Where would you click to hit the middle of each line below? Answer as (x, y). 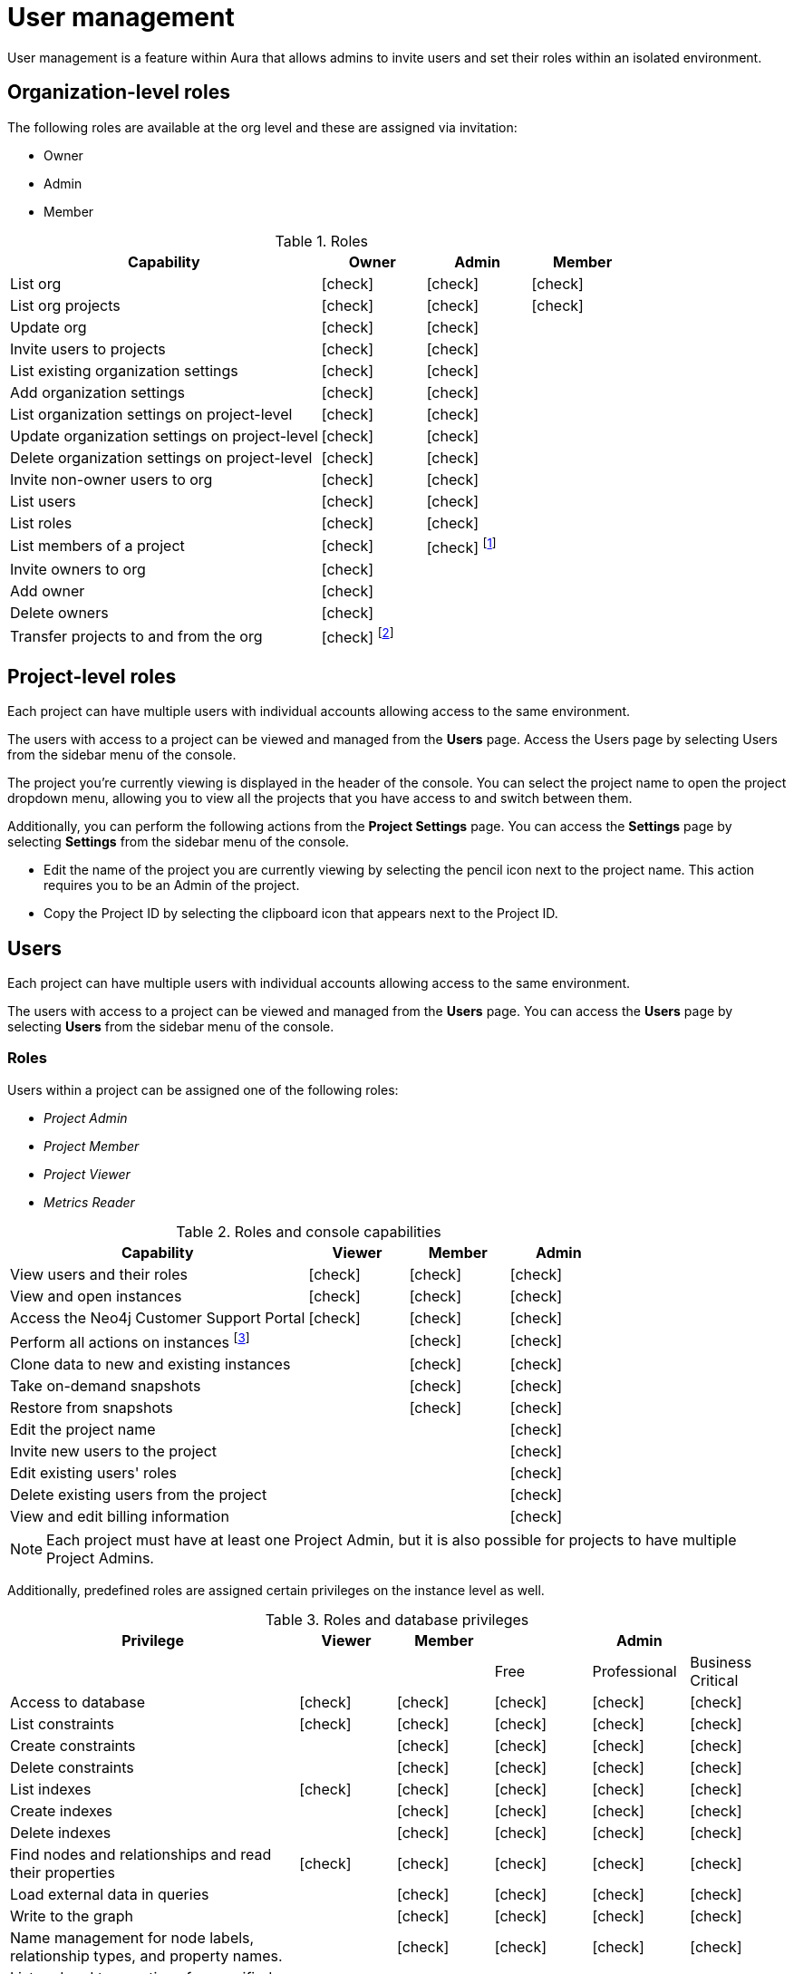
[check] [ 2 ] (358, 636)
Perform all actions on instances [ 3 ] (130, 1341)
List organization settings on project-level (151, 414)
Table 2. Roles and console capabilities (309, 1231)
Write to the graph (72, 1916)
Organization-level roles (119, 92)
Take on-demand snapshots (106, 1386)
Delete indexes (61, 1833)
